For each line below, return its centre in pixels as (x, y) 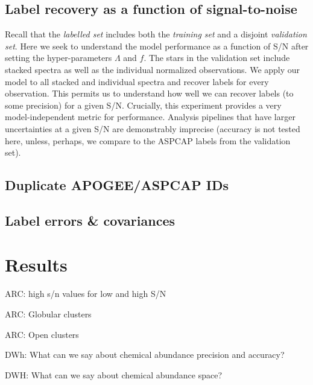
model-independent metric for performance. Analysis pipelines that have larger (150, 117)
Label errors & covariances (90, 220)
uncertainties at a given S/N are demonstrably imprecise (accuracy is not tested (153, 128)
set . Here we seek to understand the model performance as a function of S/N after (157, 46)
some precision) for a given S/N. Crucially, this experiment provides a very (143, 105)
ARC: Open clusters (42, 334)
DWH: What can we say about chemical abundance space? (114, 374)
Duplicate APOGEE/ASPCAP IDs (117, 185)
